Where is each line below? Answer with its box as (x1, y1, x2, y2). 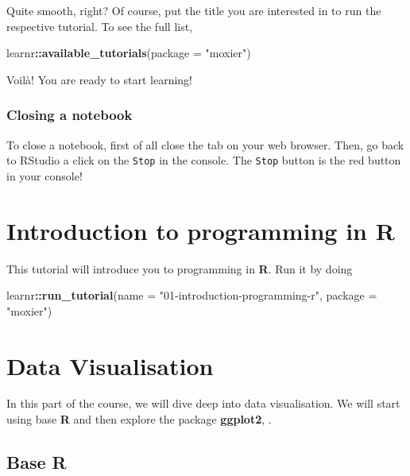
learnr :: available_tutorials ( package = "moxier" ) (6, 45, 251, 61)
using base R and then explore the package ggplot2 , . (6, 411, 272, 428)
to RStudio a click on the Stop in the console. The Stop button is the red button (6, 152, 401, 168)
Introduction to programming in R (6, 214, 395, 246)
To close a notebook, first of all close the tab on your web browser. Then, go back (6, 136, 404, 153)
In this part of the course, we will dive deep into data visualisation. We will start (6, 395, 400, 412)
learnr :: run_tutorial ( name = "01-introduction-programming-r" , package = (6, 287, 377, 304)
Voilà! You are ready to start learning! (6, 71, 192, 87)
